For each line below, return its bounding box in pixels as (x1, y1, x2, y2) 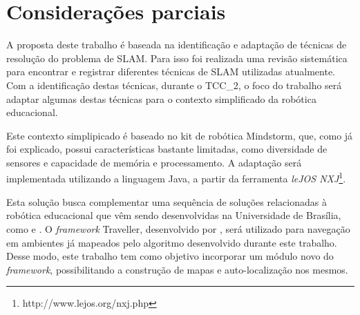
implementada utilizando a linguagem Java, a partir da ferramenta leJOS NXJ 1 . (6, 169, 346, 186)
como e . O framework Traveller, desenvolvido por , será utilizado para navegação (6, 221, 350, 236)
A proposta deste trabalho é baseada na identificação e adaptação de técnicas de (6, 37, 347, 52)
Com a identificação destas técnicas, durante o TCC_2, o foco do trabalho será (6, 77, 342, 92)
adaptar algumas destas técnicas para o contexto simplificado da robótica (6, 91, 316, 106)
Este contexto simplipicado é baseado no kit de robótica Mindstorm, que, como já (6, 128, 353, 142)
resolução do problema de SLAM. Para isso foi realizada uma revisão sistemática (6, 50, 348, 65)
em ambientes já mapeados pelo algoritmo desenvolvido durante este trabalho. (6, 235, 337, 249)
